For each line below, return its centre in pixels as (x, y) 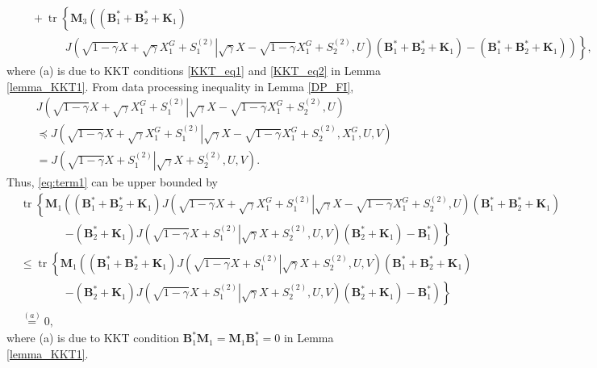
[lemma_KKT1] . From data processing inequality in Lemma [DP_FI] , (180, 86)
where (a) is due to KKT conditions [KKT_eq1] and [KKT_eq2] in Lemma (194, 71)
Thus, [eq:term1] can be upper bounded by (112, 182)
